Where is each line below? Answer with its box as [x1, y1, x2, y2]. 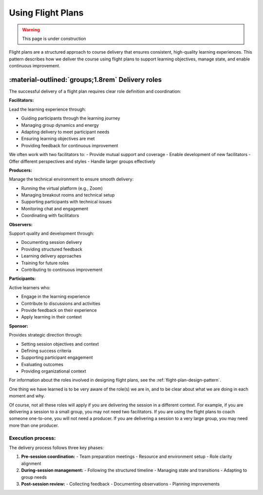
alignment [21, 460, 41, 466]
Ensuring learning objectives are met [21, 136, 95, 141]
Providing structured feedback [21, 246, 83, 252]
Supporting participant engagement [21, 355, 93, 360]
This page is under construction [22, 36, 86, 41]
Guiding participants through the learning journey [21, 115, 120, 121]
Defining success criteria [21, 348, 72, 354]
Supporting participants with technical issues [21, 199, 112, 205]
